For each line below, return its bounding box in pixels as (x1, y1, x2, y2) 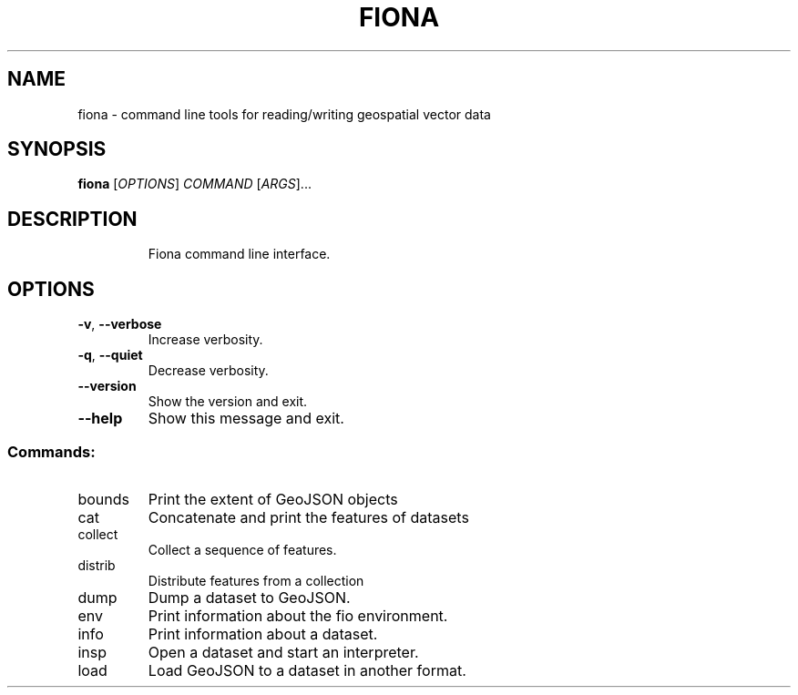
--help (77, 409, 123, 428)
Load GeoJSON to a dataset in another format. (148, 660, 466, 680)
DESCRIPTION (7, 207, 138, 230)
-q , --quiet (77, 347, 143, 363)
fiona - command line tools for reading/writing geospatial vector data (77, 106, 491, 122)
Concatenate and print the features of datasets (148, 507, 469, 526)
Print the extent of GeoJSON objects (148, 489, 398, 508)
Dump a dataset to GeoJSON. (148, 588, 351, 607)
